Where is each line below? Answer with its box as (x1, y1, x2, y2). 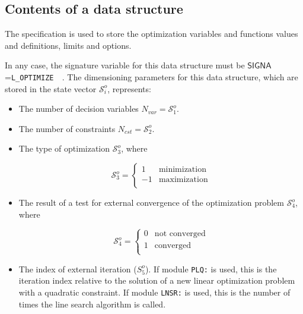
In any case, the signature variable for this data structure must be (5, 59, 245, 71)
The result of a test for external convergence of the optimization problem (18, 196, 284, 209)
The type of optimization (18, 142, 110, 155)
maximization (158, 175, 208, 184)
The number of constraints (18, 122, 116, 134)
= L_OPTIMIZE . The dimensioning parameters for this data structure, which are (5, 70, 298, 83)
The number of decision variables (18, 102, 139, 115)
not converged (154, 230, 206, 238)
